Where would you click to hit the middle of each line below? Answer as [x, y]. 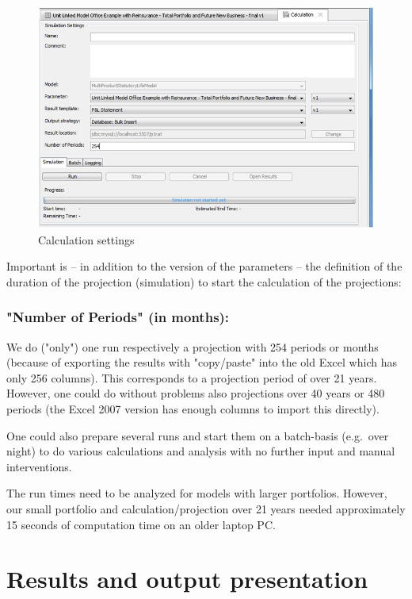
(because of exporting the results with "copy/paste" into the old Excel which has [202, 362]
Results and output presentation [187, 579]
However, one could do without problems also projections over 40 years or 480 [196, 393]
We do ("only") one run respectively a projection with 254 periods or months [193, 346]
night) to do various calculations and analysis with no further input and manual [201, 451]
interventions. [39, 466]
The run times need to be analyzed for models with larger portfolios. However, [197, 493]
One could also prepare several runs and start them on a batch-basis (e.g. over [198, 435]
